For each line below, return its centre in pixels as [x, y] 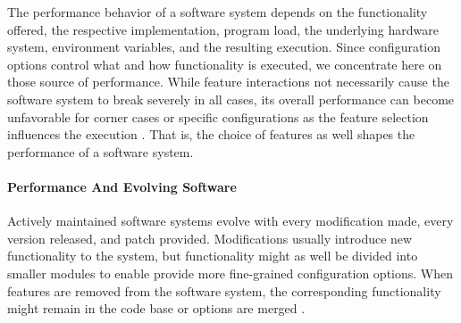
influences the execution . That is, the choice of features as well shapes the [211, 134]
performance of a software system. [101, 151]
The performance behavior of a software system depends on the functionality [218, 12]
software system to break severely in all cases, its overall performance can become [231, 99]
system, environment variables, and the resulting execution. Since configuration [224, 47]
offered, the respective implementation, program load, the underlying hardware [223, 29]
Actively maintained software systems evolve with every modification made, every [230, 221]
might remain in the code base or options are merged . [156, 308]
